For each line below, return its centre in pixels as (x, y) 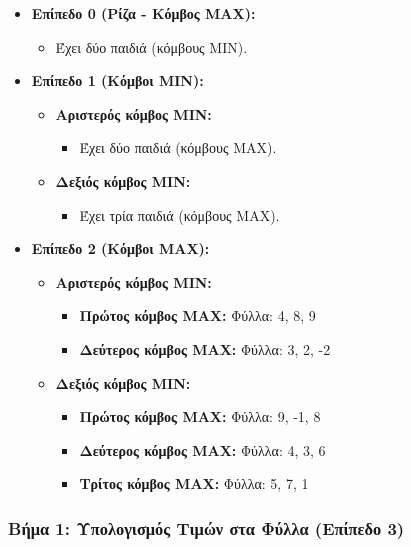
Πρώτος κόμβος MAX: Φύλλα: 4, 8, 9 (197, 315)
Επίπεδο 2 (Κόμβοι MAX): (120, 248)
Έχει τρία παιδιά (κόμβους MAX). (179, 214)
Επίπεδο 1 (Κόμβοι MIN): (117, 80)
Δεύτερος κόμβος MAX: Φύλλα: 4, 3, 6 (202, 449)
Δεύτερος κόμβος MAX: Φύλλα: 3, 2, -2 (205, 348)
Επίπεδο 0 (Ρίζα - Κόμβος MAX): (143, 13)
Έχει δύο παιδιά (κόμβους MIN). (151, 46)
